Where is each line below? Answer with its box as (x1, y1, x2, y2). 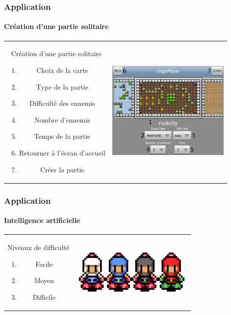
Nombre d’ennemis (34, 114, 90, 125)
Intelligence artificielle (4, 215, 80, 225)
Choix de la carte (36, 64, 88, 75)
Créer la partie (40, 164, 84, 174)
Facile (35, 258, 53, 269)
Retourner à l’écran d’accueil (19, 147, 105, 157)
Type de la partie (36, 81, 88, 92)
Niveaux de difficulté (7, 242, 69, 252)
